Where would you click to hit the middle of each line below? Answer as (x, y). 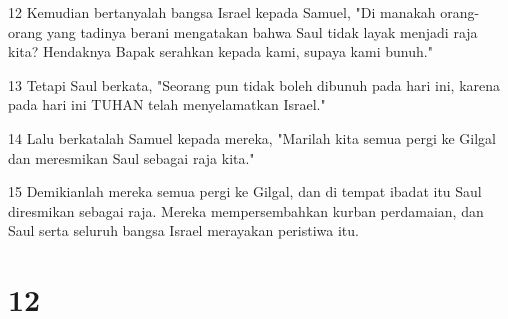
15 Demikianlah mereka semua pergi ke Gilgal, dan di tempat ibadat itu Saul (245, 191)
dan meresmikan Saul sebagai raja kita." (131, 157)
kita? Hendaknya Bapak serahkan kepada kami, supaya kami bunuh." (220, 51)
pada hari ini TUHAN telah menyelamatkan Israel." (167, 104)
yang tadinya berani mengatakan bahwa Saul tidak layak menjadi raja (262, 31)
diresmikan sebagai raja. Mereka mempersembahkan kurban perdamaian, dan (246, 210)
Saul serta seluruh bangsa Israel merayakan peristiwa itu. (183, 230)
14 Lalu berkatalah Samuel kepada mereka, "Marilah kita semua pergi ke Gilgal (252, 137)
